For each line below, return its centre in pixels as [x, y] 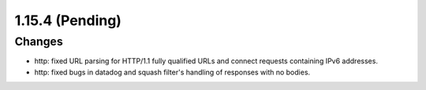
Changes [39, 41]
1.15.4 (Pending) [68, 20]
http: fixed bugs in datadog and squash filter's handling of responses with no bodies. [172, 72]
